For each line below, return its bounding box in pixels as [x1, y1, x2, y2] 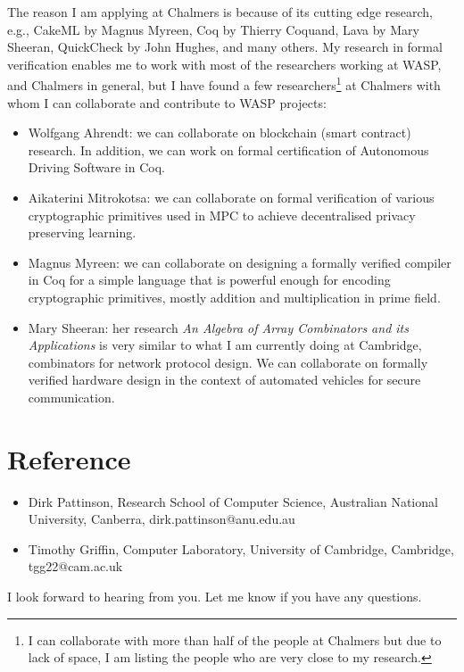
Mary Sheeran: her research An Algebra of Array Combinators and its [28, 318, 409, 336]
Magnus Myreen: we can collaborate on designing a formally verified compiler [28, 253, 452, 271]
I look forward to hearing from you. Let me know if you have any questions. [7, 587, 422, 606]
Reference [7, 440, 131, 477]
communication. [28, 387, 115, 406]
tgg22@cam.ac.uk [28, 557, 123, 576]
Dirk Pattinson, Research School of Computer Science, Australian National [28, 492, 438, 510]
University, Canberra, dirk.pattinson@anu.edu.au [28, 510, 295, 528]
